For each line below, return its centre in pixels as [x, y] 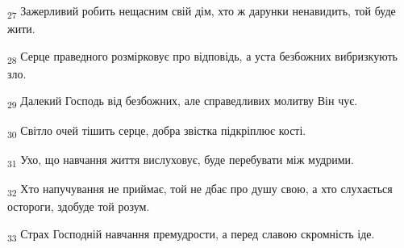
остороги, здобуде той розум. [79, 206]
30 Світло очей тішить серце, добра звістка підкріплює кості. [157, 131]
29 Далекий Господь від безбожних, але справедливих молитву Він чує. [183, 102]
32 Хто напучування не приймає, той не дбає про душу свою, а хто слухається [200, 189]
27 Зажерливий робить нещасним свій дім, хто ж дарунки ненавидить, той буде [202, 12]
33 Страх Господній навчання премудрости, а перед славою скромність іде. [191, 234]
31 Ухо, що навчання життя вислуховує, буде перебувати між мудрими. [181, 160]
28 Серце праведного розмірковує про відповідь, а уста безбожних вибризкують [202, 57]
